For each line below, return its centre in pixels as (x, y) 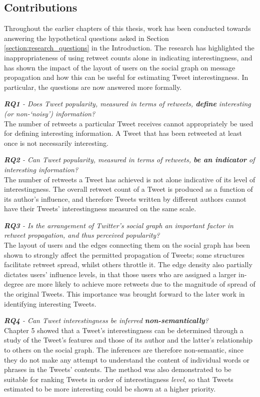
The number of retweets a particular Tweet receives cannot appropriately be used (129, 123)
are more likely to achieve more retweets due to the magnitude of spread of (140, 284)
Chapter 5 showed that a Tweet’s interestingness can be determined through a (124, 330)
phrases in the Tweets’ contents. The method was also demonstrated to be (118, 369)
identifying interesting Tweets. (50, 303)
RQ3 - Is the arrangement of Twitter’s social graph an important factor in (119, 225)
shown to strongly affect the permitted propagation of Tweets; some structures (124, 254)
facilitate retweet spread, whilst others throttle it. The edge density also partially (128, 264)
